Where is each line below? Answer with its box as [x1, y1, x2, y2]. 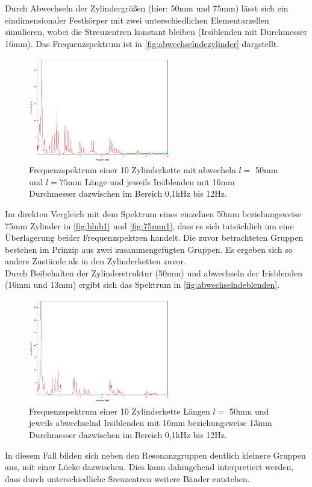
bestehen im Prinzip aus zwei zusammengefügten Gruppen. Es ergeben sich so [5, 243, 293, 255]
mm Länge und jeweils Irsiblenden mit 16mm [67, 175, 235, 188]
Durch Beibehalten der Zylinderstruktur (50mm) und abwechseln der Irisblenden [5, 266, 303, 279]
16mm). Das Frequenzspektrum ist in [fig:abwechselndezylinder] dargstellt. [5, 37, 279, 49]
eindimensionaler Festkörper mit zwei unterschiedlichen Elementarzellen [5, 13, 269, 26]
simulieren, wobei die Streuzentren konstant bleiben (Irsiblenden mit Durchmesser [5, 25, 308, 38]
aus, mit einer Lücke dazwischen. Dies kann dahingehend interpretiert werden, [5, 460, 294, 473]
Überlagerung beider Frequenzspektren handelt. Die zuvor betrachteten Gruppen [5, 231, 304, 244]
